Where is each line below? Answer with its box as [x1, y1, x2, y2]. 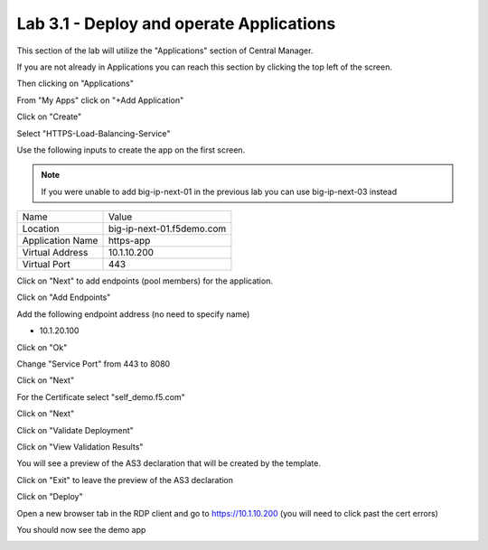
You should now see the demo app [16, 524, 146, 535]
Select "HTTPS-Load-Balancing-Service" [16, 127, 171, 139]
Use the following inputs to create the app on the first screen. [16, 144, 246, 155]
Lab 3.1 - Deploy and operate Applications [16, 14, 336, 33]
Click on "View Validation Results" [16, 441, 144, 452]
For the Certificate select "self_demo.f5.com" [16, 391, 185, 402]
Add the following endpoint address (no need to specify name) [16, 308, 250, 320]
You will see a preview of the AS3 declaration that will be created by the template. [16, 458, 321, 469]
